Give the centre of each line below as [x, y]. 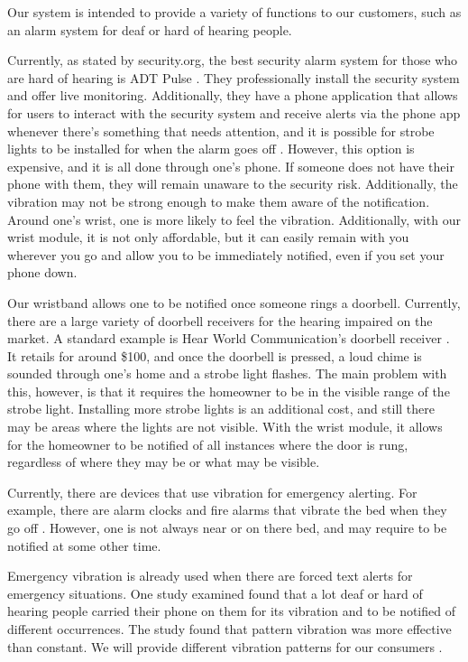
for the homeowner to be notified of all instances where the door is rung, [208, 444]
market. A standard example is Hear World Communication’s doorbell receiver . [229, 338]
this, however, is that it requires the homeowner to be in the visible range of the [229, 391]
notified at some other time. [84, 545]
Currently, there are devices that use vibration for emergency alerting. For [212, 492]
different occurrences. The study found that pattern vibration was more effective [229, 629]
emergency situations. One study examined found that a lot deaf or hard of [215, 593]
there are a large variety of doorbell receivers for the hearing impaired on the [220, 320]
